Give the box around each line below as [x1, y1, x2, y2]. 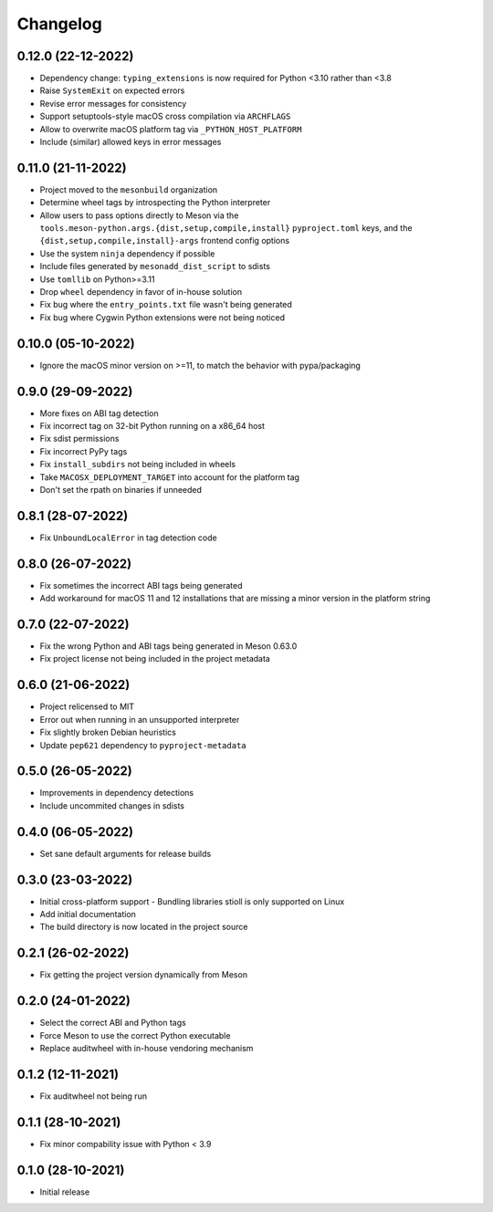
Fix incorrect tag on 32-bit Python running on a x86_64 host [39, 421, 265, 432]
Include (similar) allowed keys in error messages [39, 137, 222, 148]
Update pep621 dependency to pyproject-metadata [39, 739, 246, 750]
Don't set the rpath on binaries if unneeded [39, 484, 203, 495]
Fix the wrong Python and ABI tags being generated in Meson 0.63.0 [39, 641, 298, 652]
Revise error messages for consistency [39, 98, 187, 109]
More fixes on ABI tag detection [39, 407, 159, 419]
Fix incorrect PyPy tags [39, 445, 128, 456]
